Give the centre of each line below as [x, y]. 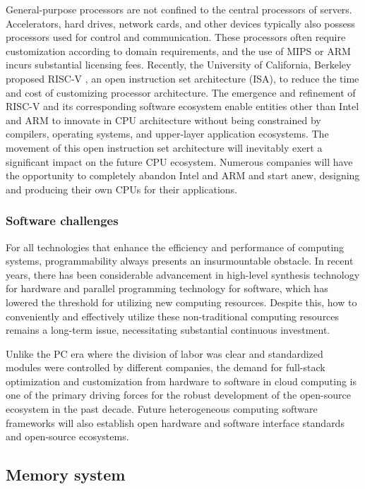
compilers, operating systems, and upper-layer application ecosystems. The [167, 134]
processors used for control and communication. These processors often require [176, 37]
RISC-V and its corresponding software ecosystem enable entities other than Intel [182, 106]
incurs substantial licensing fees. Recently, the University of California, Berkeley [179, 65]
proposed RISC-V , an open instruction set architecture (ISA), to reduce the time [182, 78]
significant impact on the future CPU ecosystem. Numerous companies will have [179, 161]
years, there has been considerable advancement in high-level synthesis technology [183, 274]
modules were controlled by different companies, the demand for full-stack [166, 367]
